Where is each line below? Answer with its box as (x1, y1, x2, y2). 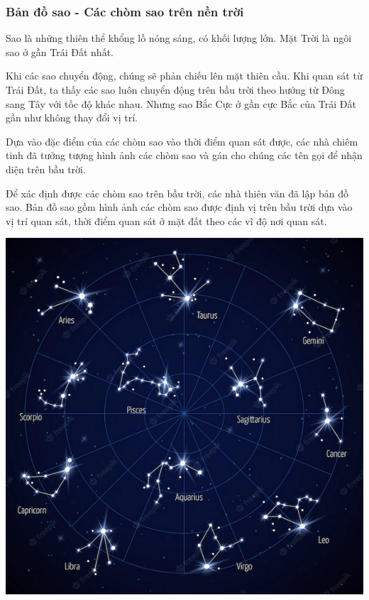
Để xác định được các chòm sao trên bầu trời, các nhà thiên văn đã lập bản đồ (6, 185, 348, 200)
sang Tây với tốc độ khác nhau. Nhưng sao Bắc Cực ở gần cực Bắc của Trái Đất (6, 96, 356, 111)
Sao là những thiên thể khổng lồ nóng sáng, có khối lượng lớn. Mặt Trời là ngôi (6, 31, 352, 45)
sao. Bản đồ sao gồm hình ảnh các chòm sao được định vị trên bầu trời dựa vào (6, 200, 353, 214)
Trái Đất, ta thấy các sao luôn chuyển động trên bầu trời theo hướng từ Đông (6, 82, 345, 97)
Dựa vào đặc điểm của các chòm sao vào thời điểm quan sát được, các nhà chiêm (6, 133, 358, 148)
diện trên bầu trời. (6, 161, 86, 176)
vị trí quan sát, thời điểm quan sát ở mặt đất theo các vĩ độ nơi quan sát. (6, 213, 327, 228)
